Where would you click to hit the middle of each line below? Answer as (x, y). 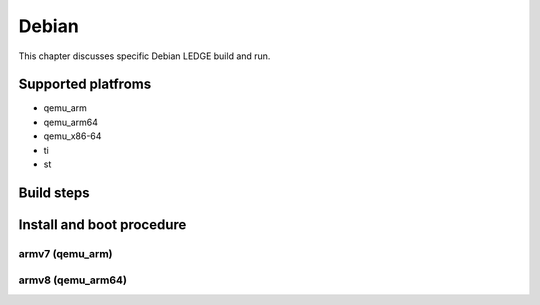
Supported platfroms (85, 84)
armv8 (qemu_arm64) (72, 280)
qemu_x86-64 (72, 136)
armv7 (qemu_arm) (65, 253)
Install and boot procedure (102, 224)
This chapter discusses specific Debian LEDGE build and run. (144, 56)
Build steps (54, 192)
